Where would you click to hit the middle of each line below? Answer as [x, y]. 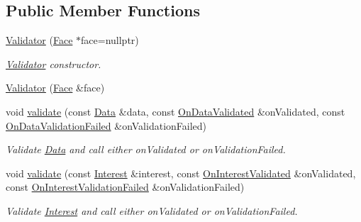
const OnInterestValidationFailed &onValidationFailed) [125, 187]
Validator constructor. [54, 63]
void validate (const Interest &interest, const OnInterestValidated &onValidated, [181, 173]
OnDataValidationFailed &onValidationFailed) [106, 125]
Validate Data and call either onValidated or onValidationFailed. [146, 149]
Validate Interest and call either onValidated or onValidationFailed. [152, 210]
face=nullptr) [110, 40]
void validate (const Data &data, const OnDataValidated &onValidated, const [176, 111]
